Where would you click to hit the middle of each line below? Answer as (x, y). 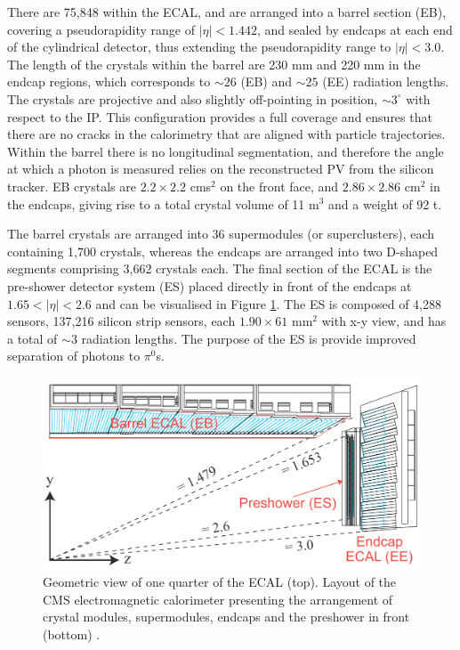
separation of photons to (74, 356)
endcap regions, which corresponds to (109, 81)
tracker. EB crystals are (72, 186)
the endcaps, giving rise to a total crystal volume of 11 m (163, 203)
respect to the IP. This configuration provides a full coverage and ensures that (220, 116)
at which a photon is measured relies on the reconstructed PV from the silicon (221, 169)
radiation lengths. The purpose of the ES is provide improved (249, 338)
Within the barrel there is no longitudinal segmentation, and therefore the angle (226, 151)
